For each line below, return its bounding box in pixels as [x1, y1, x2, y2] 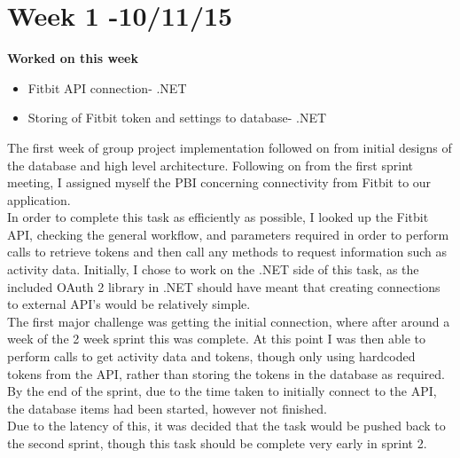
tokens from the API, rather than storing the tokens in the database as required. [7, 364, 445, 383]
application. [7, 190, 71, 209]
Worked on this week [7, 49, 138, 67]
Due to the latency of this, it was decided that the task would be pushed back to [7, 416, 446, 435]
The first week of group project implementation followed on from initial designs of [7, 138, 452, 156]
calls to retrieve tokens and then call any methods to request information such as [7, 242, 448, 261]
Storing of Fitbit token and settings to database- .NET [27, 108, 327, 127]
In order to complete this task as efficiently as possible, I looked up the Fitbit [7, 208, 429, 226]
